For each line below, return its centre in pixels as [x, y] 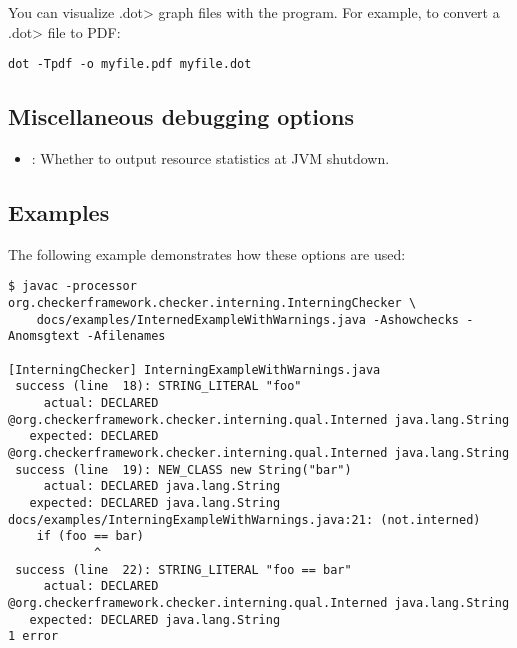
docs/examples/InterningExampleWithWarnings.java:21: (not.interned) [244, 519]
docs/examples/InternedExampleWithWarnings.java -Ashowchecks [248, 319]
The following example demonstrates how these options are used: [207, 253]
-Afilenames [126, 336]
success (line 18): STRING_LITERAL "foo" [158, 386]
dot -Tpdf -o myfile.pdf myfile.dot [130, 64]
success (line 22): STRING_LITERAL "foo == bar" [183, 569]
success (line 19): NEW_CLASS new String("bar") [183, 469]
